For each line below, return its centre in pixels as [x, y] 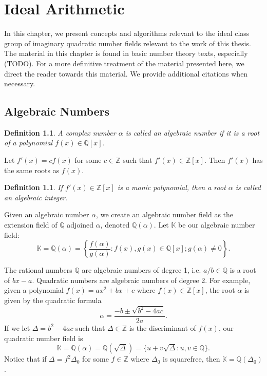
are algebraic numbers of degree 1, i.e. [141, 270]
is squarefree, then [191, 359]
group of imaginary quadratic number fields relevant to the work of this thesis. [128, 43]
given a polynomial [34, 290]
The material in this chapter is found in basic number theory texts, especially [126, 53]
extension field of [31, 225]
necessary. [20, 83]
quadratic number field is [44, 338]
